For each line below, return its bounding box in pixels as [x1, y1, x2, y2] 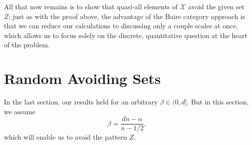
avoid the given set [188, 1, 245, 11]
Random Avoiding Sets [4, 68, 161, 88]
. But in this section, [186, 97, 249, 107]
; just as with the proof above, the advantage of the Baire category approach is [8, 11, 245, 21]
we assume [4, 106, 36, 116]
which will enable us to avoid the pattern [4, 132, 127, 142]
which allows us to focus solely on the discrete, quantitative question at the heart [4, 30, 248, 40]
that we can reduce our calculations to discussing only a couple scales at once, [4, 21, 238, 31]
